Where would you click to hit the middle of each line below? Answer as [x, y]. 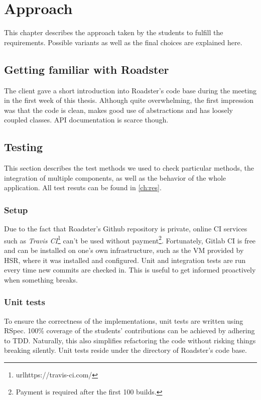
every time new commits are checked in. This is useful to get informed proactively [130, 270]
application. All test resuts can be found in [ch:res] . [83, 187]
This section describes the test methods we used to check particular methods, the [129, 168]
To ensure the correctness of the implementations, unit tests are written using [124, 320]
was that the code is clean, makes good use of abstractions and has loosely [118, 110]
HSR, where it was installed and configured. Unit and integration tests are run [125, 260]
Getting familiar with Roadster [87, 69]
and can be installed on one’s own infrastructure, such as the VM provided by [124, 250]
